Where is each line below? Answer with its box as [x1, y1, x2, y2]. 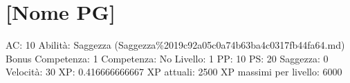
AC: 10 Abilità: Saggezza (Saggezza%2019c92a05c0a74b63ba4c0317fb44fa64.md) [6, 38, 345, 52]
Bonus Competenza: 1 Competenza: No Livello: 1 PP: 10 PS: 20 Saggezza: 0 [6, 51, 329, 65]
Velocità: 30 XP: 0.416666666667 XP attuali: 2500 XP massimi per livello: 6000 [6, 64, 342, 79]
